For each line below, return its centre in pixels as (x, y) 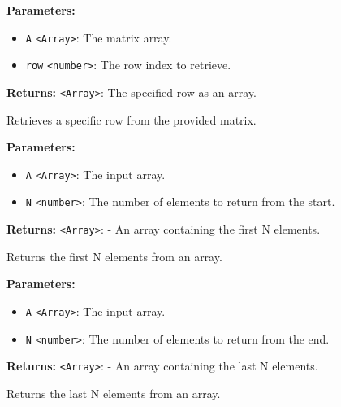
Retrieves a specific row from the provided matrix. (132, 119)
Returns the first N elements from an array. (114, 256)
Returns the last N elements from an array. (114, 393)
